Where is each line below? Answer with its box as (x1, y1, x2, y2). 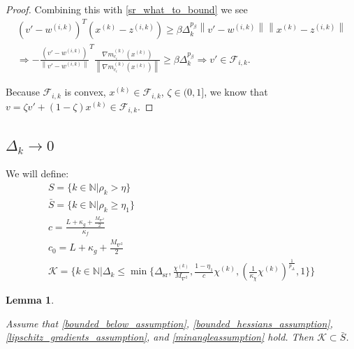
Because (6, 84, 40, 99)
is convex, (64, 84, 106, 99)
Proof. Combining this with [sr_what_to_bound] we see (6, 2, 248, 16)
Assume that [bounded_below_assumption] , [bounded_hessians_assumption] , (6, 315, 333, 330)
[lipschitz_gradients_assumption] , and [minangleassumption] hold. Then (6, 329, 314, 344)
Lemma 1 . (6, 292, 54, 307)
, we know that (204, 84, 268, 99)
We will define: (6, 166, 69, 181)
